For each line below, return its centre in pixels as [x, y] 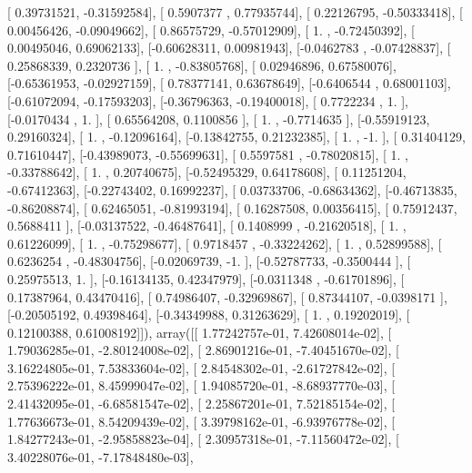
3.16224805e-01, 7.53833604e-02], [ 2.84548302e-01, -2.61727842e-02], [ [201, 367]
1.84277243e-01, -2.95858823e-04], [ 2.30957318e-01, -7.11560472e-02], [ [203, 439]
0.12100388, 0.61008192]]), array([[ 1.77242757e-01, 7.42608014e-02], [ [200, 332]
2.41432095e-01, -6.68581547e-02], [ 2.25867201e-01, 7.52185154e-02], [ [201, 404]
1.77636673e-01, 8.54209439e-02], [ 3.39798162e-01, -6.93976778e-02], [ [201, 421]
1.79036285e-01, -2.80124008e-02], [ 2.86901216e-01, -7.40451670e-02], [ [203, 350]
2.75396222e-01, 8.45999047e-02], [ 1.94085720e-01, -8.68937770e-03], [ [201, 385]
